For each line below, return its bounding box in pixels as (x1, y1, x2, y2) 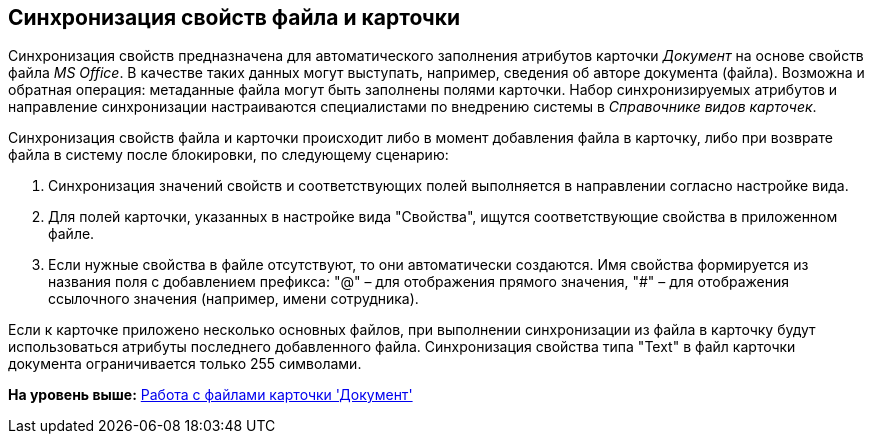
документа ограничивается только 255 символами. (8, 355, 362, 373)
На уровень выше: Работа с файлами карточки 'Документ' (8, 386, 413, 404)
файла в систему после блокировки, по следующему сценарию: (8, 146, 449, 164)
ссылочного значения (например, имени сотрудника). (48, 290, 419, 308)
